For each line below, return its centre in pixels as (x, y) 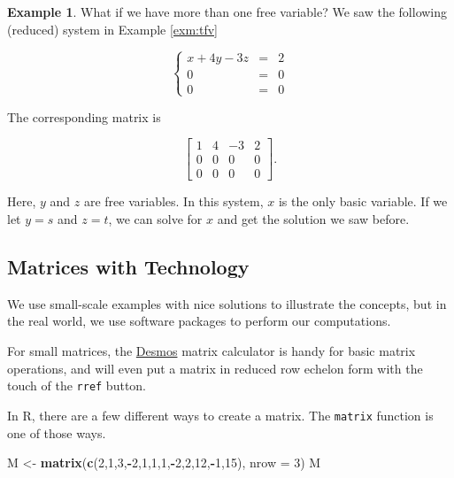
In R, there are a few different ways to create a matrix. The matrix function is (220, 415)
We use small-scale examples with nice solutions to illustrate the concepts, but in (227, 303)
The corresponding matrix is (84, 116)
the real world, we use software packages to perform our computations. (199, 321)
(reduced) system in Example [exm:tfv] (113, 29)
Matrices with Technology (128, 267)
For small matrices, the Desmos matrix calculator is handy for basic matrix (212, 351)
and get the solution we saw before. (313, 219)
